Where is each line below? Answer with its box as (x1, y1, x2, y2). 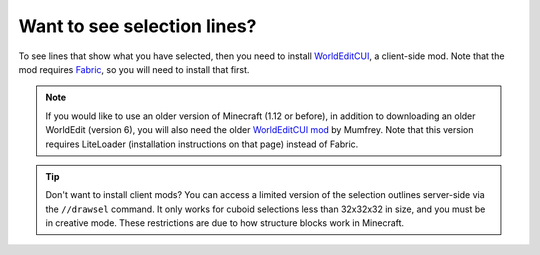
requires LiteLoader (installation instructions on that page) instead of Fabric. (45, 138, 359, 150)
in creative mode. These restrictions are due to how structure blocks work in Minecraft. (45, 217, 405, 229)
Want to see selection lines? (18, 15, 257, 37)
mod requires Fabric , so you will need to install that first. (18, 63, 250, 75)
